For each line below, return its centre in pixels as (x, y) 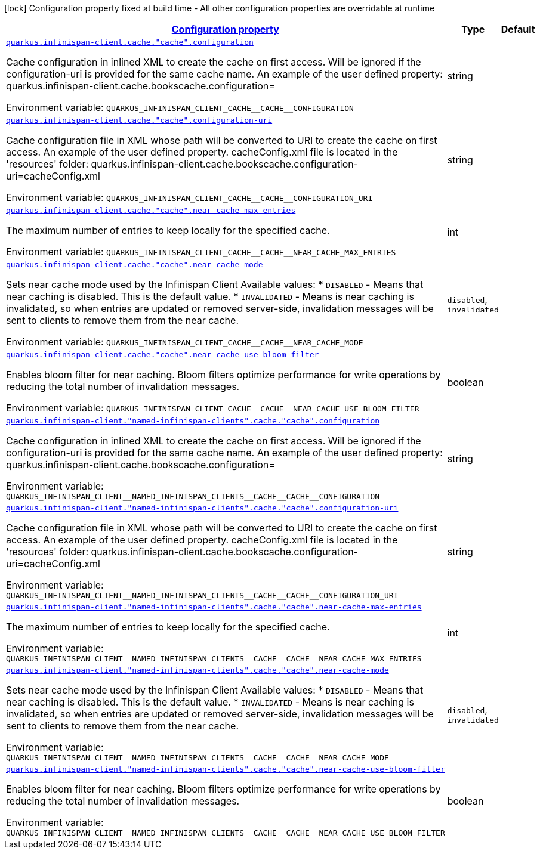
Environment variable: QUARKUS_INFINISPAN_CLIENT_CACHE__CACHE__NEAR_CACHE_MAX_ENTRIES (201, 252)
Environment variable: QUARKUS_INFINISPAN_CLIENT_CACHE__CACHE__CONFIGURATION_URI (189, 197)
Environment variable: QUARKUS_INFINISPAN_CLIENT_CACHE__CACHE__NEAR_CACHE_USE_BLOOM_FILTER (213, 408)
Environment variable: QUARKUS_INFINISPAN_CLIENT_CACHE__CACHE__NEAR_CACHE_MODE (185, 342)
